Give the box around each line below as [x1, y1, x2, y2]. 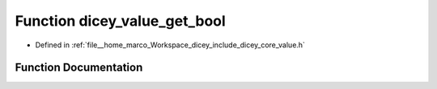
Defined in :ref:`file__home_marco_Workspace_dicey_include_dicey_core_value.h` [35, 40, 305, 50]
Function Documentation [15, 61, 143, 75]
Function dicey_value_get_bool [15, 12, 226, 30]
